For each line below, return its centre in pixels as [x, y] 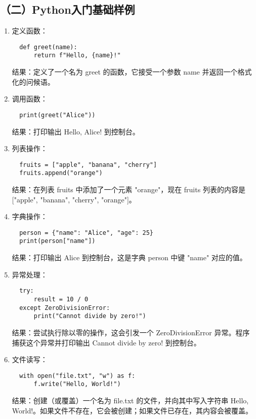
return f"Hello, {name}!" [77, 56]
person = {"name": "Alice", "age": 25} [86, 233]
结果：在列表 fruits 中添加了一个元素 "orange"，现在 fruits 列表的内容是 [129, 189]
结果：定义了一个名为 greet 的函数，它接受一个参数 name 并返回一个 [125, 72]
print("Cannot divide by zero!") [90, 316]
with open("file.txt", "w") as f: [77, 376]
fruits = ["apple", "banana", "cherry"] [88, 165]
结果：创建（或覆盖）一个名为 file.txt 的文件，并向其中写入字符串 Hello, [130, 400]
